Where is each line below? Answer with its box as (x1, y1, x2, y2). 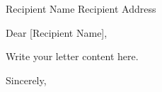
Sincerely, (6, 72, 47, 87)
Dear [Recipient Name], (6, 25, 108, 40)
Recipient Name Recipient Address (6, 1, 156, 16)
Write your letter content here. (6, 49, 139, 64)
